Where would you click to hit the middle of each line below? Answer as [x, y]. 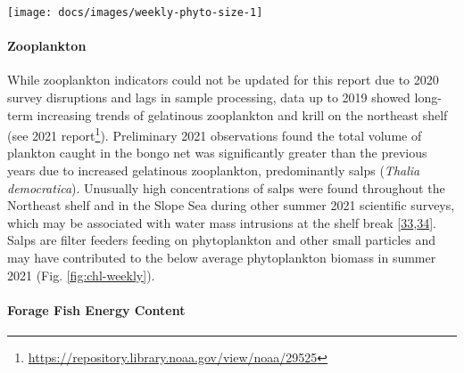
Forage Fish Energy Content [96, 309]
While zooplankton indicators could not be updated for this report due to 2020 [223, 80]
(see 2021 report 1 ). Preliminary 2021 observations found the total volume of [215, 134]
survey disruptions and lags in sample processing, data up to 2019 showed [209, 97]
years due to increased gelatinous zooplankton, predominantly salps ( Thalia [214, 170]
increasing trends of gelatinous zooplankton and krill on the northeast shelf [242, 114]
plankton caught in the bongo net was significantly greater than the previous [217, 153]
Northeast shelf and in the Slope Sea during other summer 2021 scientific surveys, [231, 205]
